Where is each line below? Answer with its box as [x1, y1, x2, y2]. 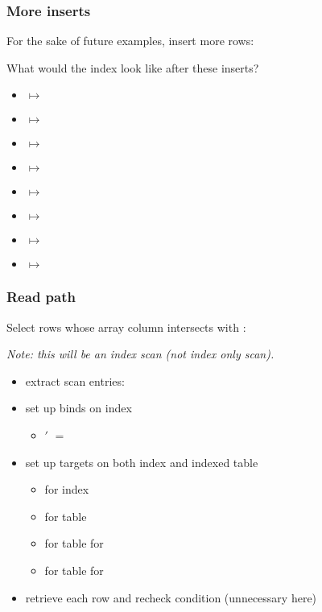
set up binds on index [25, 399, 132, 416]
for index [44, 481, 89, 498]
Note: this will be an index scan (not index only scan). [6, 345, 275, 362]
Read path [6, 287, 76, 307]
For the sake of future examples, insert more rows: [6, 32, 254, 49]
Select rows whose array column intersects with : [6, 318, 246, 335]
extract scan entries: [25, 372, 125, 389]
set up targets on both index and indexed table [25, 453, 258, 470]
